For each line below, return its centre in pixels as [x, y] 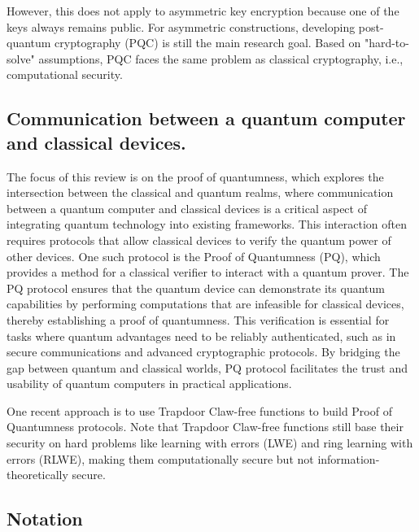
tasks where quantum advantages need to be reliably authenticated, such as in [201, 336]
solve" [21, 58]
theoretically [37, 475]
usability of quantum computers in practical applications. [149, 384]
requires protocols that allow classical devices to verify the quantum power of [199, 240]
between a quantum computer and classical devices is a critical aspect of [187, 208]
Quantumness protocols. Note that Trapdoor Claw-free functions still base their [205, 427]
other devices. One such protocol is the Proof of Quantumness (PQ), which [194, 256]
